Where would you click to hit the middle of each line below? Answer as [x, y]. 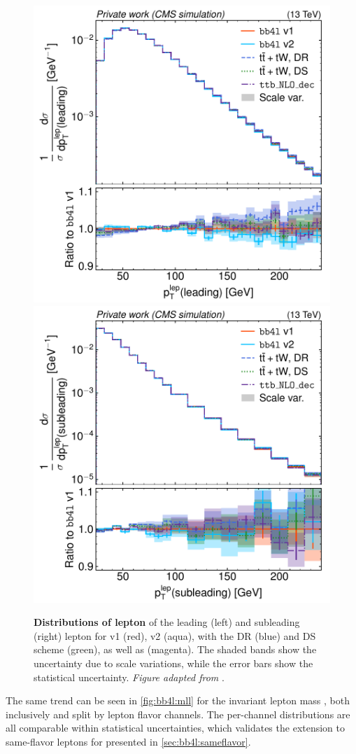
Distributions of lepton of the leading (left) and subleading [167, 622]
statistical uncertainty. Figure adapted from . [129, 677]
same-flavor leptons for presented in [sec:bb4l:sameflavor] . [128, 741]
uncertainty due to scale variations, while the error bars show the [173, 663]
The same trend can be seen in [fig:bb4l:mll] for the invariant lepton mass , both [178, 700]
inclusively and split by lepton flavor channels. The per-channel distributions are [178, 714]
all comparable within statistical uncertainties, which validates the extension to [176, 728]
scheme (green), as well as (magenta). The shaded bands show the [175, 649]
